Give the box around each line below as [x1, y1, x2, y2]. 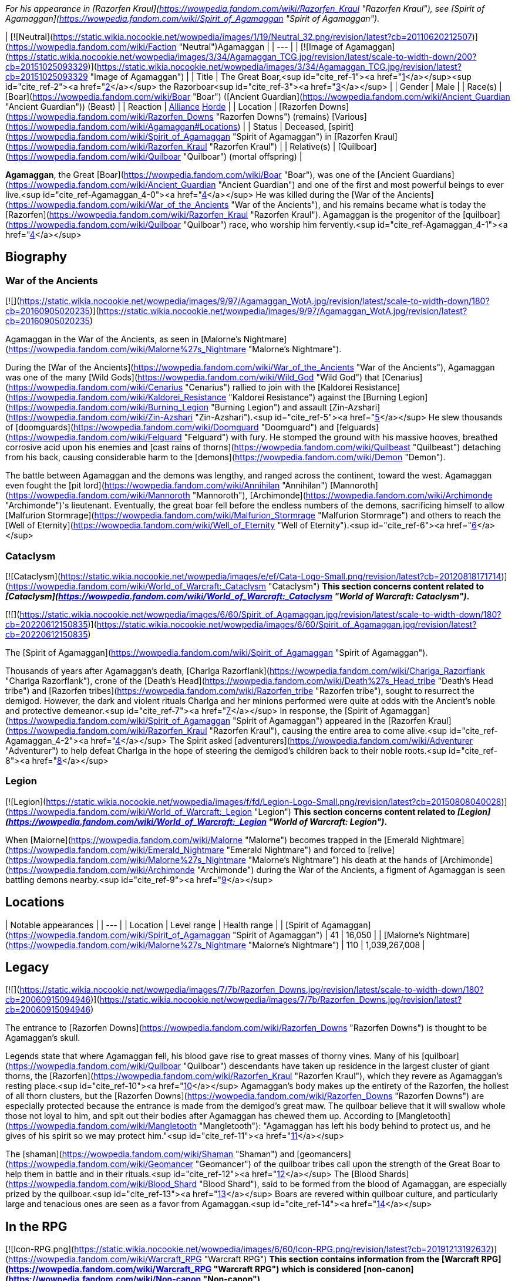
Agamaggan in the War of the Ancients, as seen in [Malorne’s [5, 334, 241, 345]
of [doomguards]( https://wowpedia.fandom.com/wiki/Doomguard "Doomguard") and [5, 422, 334, 433]
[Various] [331, 112, 367, 122]
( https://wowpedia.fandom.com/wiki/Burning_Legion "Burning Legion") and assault [5, 402, 327, 413]
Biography [5, 250, 67, 265]
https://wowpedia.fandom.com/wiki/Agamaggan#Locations [8, 122, 238, 132]
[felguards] [336, 422, 379, 433]
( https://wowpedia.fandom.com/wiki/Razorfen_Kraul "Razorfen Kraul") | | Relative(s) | [5, 141, 336, 151]
